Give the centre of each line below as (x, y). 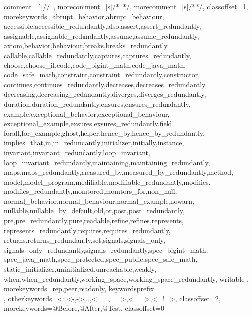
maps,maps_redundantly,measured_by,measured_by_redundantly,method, (119, 172)
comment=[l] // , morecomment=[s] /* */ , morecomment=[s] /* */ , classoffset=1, (126, 6)
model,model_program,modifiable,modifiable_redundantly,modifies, (107, 181)
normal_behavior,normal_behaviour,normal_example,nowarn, (99, 201)
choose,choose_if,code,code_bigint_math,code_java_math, (95, 65)
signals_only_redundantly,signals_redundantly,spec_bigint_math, (106, 249)
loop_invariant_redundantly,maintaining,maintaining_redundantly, (107, 162)
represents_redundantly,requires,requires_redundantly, (87, 230)
